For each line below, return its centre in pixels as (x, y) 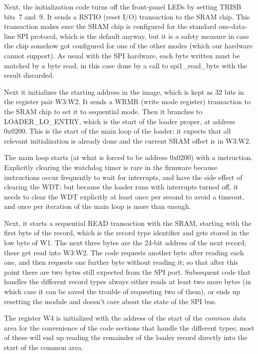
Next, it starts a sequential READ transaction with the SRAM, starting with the (128, 223)
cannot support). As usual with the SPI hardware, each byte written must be (122, 55)
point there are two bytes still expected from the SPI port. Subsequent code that (128, 271)
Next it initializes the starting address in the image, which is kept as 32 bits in (124, 91)
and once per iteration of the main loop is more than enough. (98, 206)
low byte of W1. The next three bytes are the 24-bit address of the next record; (125, 243)
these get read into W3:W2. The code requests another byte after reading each (124, 252)
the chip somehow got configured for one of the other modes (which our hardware (129, 46)
